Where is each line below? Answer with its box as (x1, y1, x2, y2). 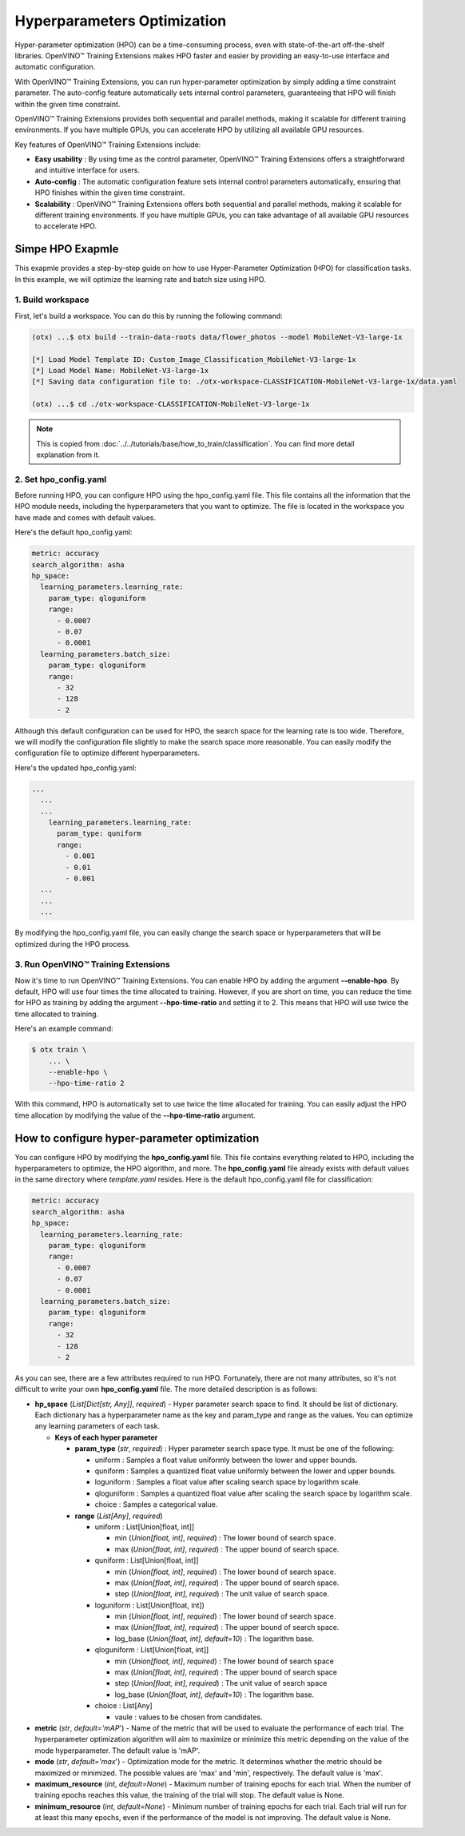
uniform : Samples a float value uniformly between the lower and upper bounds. (94, 1455, 358, 1464)
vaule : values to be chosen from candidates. (114, 1712, 263, 1722)
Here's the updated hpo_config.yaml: (14, 763, 137, 773)
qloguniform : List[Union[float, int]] (94, 1645, 209, 1655)
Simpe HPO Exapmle (14, 242, 119, 256)
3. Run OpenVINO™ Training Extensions (14, 959, 171, 970)
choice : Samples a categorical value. (94, 1500, 218, 1509)
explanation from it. (36, 450, 100, 459)
